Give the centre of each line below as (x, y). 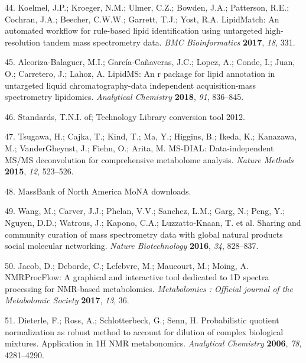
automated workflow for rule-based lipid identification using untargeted (134, 30)
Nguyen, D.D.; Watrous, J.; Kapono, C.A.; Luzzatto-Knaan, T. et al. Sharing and (153, 222)
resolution (23, 42)
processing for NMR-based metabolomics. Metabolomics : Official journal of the (149, 288)
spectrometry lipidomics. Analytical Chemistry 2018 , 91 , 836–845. (124, 97)
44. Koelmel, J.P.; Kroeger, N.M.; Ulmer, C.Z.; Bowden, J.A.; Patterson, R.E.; (147, 7)
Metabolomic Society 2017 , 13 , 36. (67, 300)
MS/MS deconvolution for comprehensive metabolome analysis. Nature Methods (149, 159)
